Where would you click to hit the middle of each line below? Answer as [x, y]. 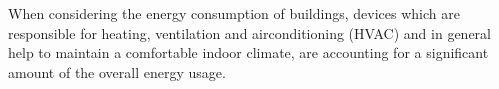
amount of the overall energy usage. [117, 71]
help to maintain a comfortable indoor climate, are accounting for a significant [248, 52]
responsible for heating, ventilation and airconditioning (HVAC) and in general [249, 32]
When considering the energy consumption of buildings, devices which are [234, 13]
